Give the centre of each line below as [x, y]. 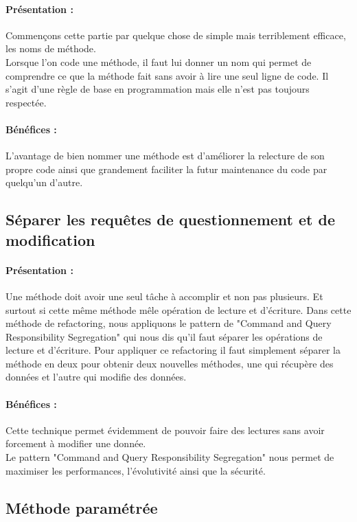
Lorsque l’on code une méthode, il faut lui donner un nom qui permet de [159, 61]
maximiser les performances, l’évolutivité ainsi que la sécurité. [136, 470]
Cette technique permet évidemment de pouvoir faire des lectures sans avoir [165, 430]
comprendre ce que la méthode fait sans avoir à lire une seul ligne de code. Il [167, 75]
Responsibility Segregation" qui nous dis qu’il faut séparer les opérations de [164, 336]
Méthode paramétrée [82, 507]
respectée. [26, 102]
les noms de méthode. [51, 48]
